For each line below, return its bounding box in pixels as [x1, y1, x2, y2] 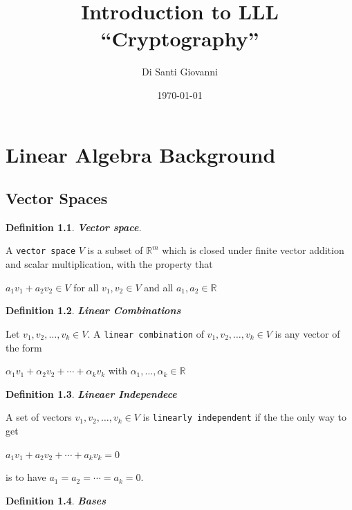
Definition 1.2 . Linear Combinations [6, 303, 181, 318]
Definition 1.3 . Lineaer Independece [6, 386, 177, 401]
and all [144, 280, 174, 294]
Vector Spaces [6, 188, 108, 209]
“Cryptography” [100, 24, 259, 53]
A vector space [6, 243, 76, 257]
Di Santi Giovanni [142, 64, 218, 79]
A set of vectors [6, 410, 72, 424]
